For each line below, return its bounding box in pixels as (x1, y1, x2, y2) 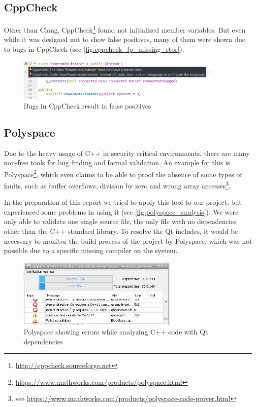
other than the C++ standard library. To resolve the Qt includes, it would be (4, 226, 238, 236)
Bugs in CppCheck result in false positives (24, 100, 151, 111)
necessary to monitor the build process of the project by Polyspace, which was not (4, 235, 252, 246)
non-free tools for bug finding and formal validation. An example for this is (4, 157, 230, 168)
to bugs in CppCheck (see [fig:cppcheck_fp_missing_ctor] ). (4, 44, 184, 54)
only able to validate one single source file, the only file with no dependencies (4, 216, 237, 226)
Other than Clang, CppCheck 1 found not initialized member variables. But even (4, 23, 246, 35)
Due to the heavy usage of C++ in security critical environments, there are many (4, 148, 250, 158)
